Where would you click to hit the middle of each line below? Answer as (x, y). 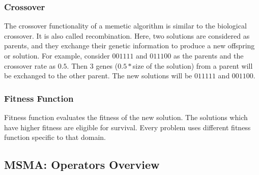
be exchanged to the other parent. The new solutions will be (98, 76)
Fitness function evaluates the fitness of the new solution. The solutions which (126, 117)
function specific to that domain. (55, 137)
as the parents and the (208, 55)
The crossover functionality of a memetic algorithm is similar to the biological (125, 26)
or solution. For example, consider (57, 55)
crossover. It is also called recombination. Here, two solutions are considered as (127, 35)
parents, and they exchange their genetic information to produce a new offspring (129, 46)
